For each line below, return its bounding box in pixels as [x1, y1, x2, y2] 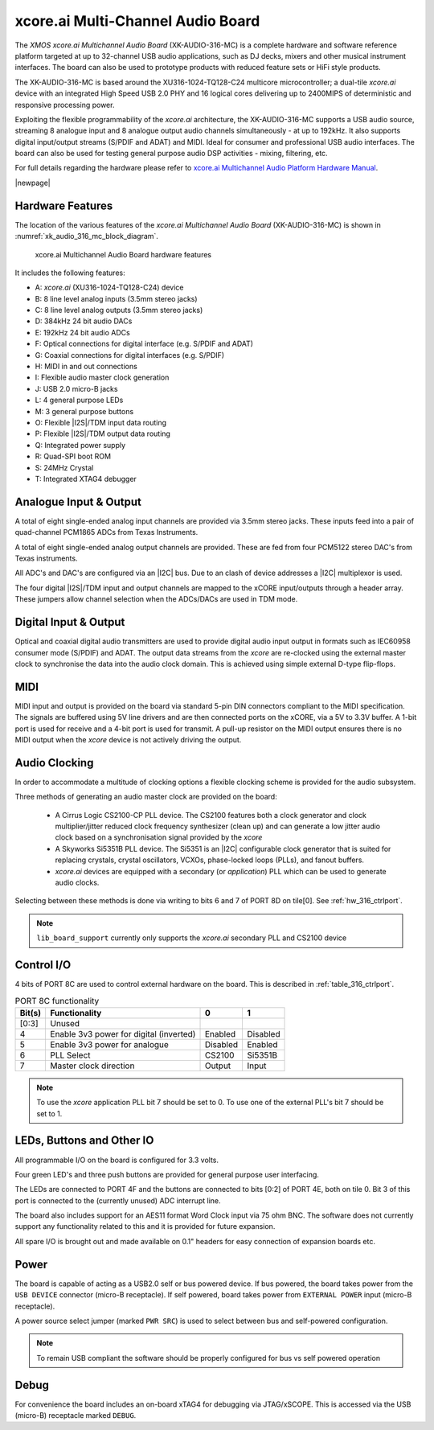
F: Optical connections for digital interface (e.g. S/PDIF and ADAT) [35, 339, 253, 349]
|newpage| [14, 178, 51, 187]
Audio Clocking [14, 756, 94, 770]
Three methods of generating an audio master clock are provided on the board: [14, 792, 277, 802]
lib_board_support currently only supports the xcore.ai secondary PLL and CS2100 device [36, 933, 347, 943]
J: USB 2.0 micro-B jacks [35, 384, 118, 393]
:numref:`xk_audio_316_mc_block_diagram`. [14, 232, 158, 241]
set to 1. [36, 1108, 63, 1118]
